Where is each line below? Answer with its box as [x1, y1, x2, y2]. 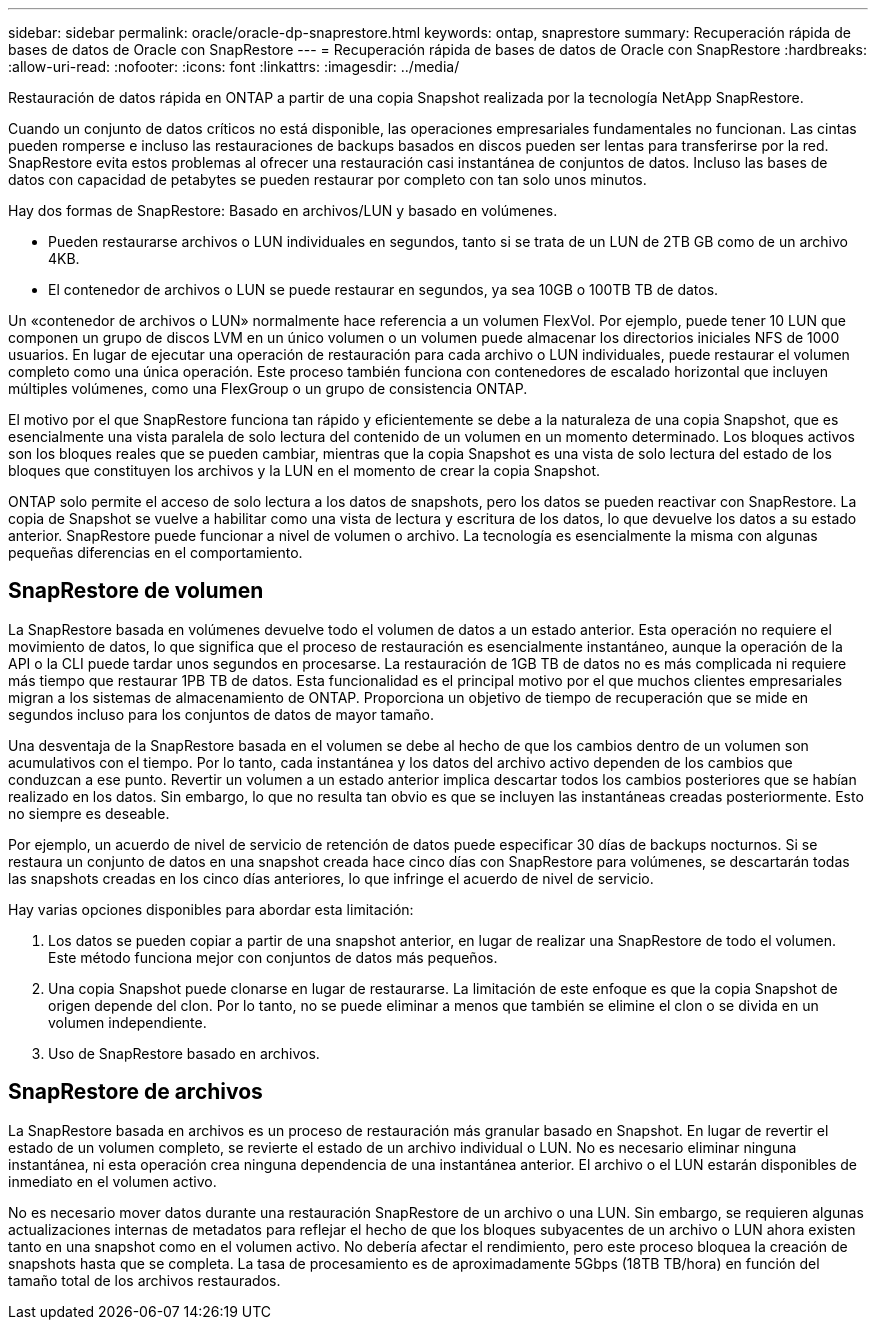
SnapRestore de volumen [8, 578, 264, 604]
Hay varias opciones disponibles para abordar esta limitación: [8, 900, 414, 918]
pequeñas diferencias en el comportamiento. [8, 544, 303, 561]
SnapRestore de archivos [8, 1079, 263, 1105]
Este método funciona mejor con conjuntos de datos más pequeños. [48, 948, 498, 966]
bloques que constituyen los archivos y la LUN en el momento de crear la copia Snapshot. [8, 462, 601, 479]
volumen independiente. [48, 1013, 207, 1031]
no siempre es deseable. [8, 804, 170, 822]
